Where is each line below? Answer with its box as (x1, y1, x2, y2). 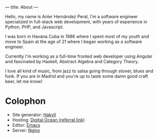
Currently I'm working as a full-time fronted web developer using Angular (5, 53, 153, 59)
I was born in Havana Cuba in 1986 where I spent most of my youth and (5, 34, 149, 39)
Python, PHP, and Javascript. (5, 24, 64, 30)
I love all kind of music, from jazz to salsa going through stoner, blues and (5, 68, 154, 74)
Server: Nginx (12, 127, 40, 133)
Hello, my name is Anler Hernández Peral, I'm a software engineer (5, 14, 138, 19)
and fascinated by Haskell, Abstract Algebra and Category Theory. (5, 59, 139, 64)
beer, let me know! (5, 78, 43, 84)
